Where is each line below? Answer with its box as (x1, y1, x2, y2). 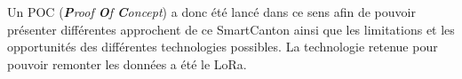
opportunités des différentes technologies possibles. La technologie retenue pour (7, 37, 438, 56)
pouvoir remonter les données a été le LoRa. (7, 54, 247, 73)
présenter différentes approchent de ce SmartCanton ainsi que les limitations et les (7, 20, 455, 38)
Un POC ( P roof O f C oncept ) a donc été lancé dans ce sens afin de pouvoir (7, 3, 416, 20)
